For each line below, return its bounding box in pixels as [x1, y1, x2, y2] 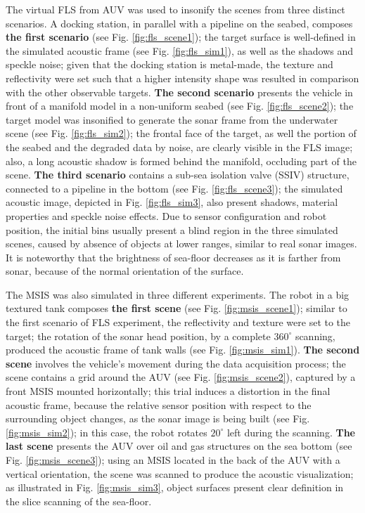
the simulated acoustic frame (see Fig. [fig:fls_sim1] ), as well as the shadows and [6, 43, 353, 58]
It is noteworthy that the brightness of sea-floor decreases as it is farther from [6, 249, 341, 264]
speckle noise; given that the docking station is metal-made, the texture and [6, 57, 333, 72]
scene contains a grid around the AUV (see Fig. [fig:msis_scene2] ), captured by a [6, 370, 356, 384]
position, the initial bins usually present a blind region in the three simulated [6, 222, 338, 237]
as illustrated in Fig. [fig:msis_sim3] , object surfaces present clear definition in [6, 480, 344, 495]
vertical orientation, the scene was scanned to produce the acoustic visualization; [6, 466, 354, 481]
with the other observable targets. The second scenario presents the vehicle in [6, 84, 353, 99]
